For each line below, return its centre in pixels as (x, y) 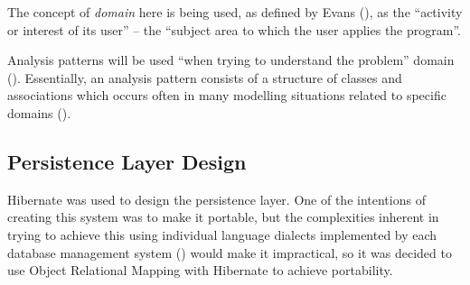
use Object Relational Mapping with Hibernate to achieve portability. (200, 270)
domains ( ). (39, 112)
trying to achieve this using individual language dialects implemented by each (222, 234)
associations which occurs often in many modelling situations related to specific (227, 95)
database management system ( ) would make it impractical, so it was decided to (230, 252)
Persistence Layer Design (127, 161)
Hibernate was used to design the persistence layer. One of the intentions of (216, 199)
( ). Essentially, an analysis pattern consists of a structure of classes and (205, 77)
